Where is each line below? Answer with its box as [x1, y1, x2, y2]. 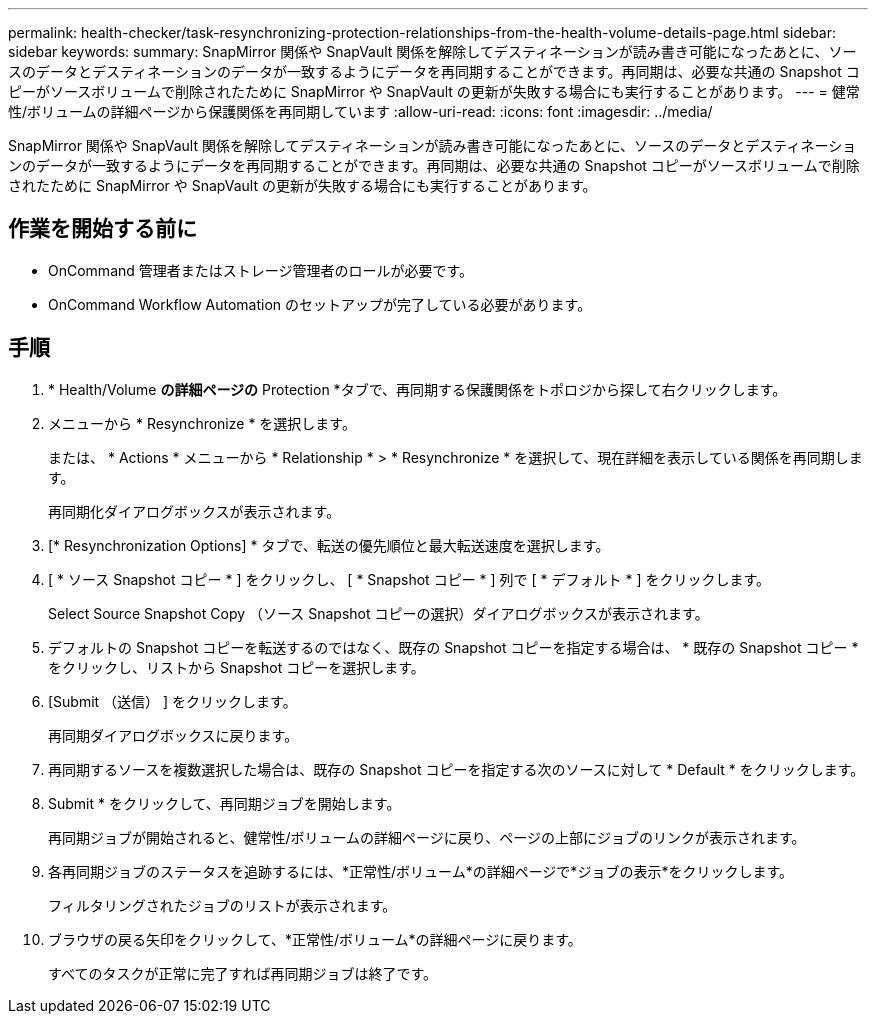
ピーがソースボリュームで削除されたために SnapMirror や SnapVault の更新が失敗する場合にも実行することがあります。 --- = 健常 [8, 83, 860, 100]
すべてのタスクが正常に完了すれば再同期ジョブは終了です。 [48, 964, 438, 982]
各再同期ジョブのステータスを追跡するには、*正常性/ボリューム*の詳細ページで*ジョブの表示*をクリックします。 [48, 862, 793, 880]
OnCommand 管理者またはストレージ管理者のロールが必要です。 [48, 261, 474, 279]
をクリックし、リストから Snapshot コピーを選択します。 [48, 658, 425, 676]
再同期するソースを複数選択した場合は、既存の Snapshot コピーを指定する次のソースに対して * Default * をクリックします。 [48, 760, 865, 778]
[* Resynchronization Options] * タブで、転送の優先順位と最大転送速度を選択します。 [48, 536, 610, 554]
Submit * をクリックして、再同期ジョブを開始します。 [48, 794, 401, 812]
